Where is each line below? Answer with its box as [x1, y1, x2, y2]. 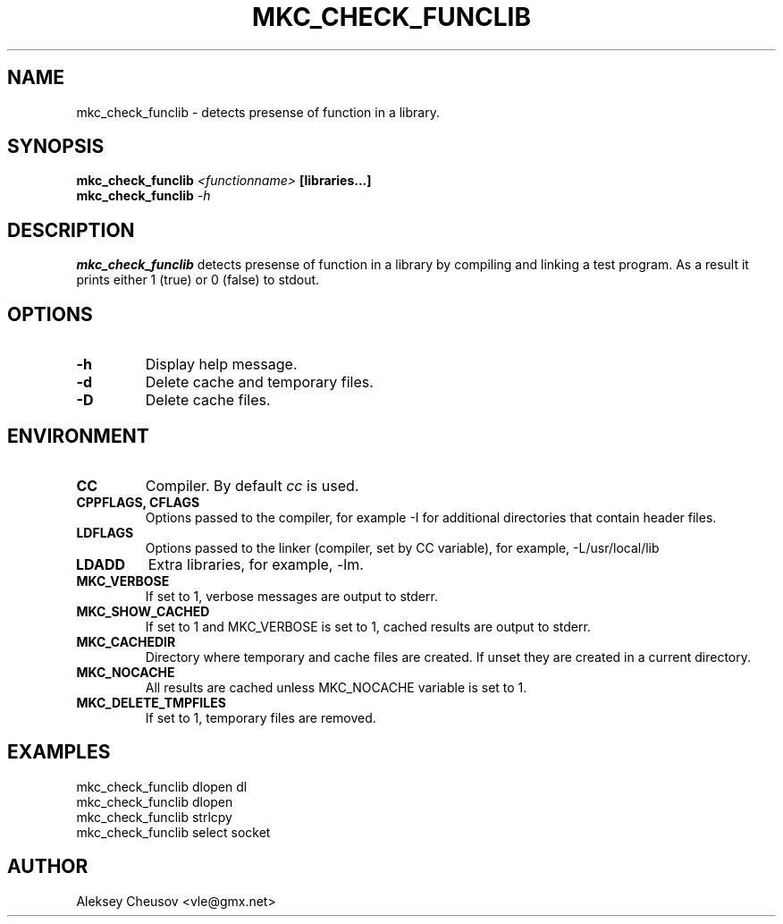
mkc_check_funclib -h [76, 188, 211, 204]
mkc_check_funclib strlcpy [76, 809, 232, 825]
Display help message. [145, 355, 298, 374]
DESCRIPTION [7, 218, 135, 242]
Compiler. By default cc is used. [145, 476, 359, 495]
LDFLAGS [76, 524, 134, 540]
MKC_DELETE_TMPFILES [76, 694, 226, 710]
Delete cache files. [145, 391, 271, 410]
